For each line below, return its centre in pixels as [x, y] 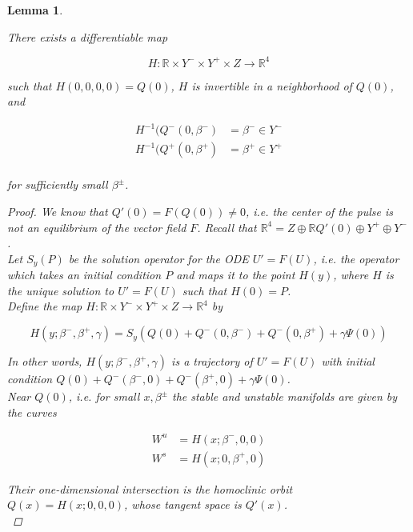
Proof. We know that [58, 212]
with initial [348, 361]
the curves [32, 412]
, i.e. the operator [356, 258]
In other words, [45, 361]
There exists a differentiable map [88, 36]
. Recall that [227, 227]
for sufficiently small [58, 184]
